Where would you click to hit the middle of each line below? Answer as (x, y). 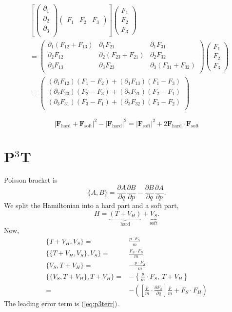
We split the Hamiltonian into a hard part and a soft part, (91, 205)
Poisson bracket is (31, 179)
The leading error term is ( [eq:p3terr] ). (62, 303)
